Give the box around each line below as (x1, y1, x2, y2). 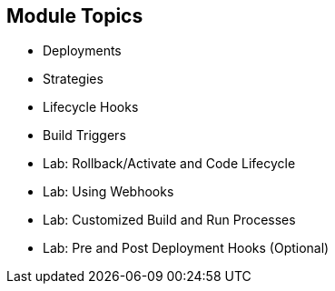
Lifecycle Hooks (43, 99, 139, 115)
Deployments (43, 43, 122, 59)
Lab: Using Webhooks (43, 184, 174, 200)
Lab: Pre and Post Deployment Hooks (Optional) (43, 240, 330, 256)
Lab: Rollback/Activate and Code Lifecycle (43, 156, 296, 172)
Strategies (43, 71, 103, 87)
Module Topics (6, 5, 143, 27)
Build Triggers (43, 127, 126, 144)
